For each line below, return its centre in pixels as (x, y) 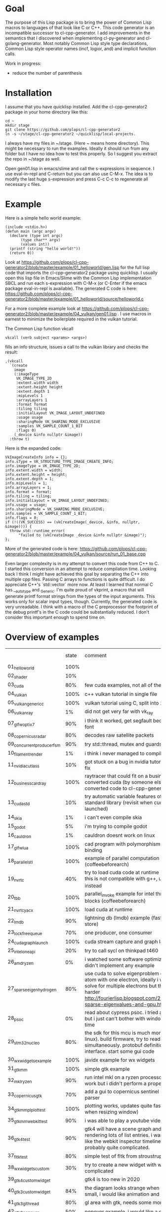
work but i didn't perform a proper (124, 1083)
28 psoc (16, 1019)
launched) (97, 809)
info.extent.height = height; (36, 474)
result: (12, 352)
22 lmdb (16, 921)
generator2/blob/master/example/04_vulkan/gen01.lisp (61, 314)
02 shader (18, 676)
